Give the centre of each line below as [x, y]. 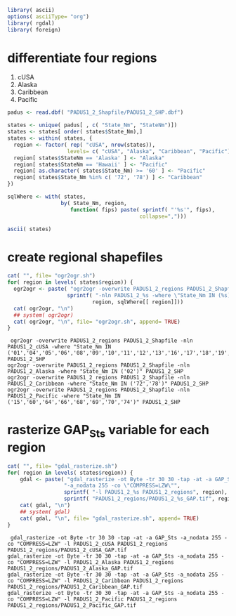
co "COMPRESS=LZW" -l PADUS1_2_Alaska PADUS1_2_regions [91, 562]
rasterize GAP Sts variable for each [108, 431]
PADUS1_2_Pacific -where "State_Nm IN [64, 396]
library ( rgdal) [31, 23]
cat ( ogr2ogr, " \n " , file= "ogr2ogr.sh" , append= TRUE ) [97, 322]
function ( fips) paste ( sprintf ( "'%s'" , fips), [143, 210]
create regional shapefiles [85, 257]
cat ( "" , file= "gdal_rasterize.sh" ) [63, 466]
